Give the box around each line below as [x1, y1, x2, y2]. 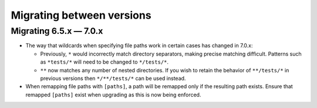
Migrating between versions [11, 9, 152, 22]
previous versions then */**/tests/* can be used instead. [40, 75, 186, 82]
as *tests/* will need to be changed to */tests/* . [40, 58, 169, 65]
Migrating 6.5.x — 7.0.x [11, 26, 103, 36]
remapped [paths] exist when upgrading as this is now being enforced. [25, 91, 201, 98]
